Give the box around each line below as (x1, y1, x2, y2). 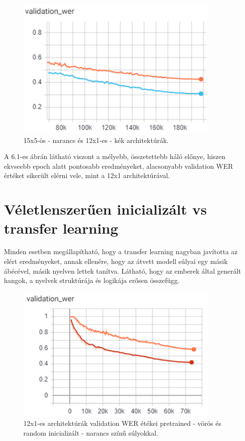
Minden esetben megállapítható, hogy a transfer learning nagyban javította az (4, 246, 238, 257)
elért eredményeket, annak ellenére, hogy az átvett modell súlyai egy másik (4, 256, 228, 266)
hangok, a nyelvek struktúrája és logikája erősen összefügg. (4, 275, 180, 285)
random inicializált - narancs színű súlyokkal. (23, 427, 159, 438)
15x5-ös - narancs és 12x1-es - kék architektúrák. (23, 135, 169, 145)
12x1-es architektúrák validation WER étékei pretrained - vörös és (23, 418, 222, 428)
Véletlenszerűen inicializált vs (4, 199, 207, 219)
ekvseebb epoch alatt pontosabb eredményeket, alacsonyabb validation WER (4, 160, 233, 171)
